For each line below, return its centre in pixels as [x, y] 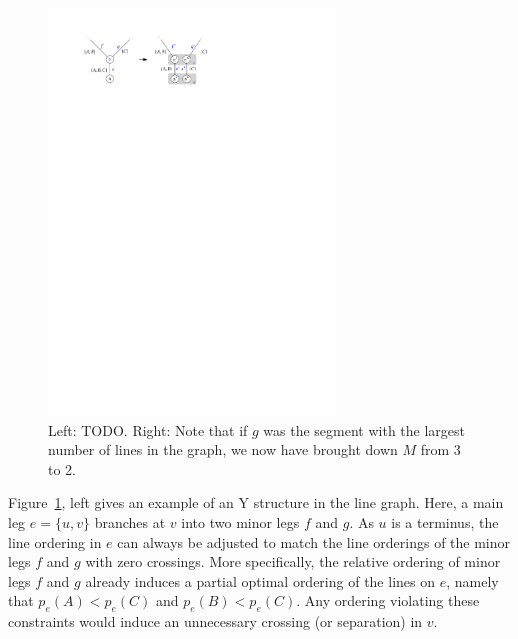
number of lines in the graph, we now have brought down [223, 449]
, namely [472, 580]
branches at [130, 521]
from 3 [440, 449]
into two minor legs [240, 521]
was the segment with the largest [364, 429]
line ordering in [55, 541]
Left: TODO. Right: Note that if [148, 429]
